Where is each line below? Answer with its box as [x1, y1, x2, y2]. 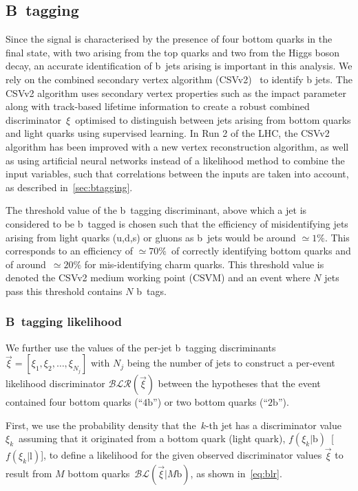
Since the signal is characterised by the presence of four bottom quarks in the [6, 32, 333, 46]
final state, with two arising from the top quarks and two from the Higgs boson [6, 45, 340, 59]
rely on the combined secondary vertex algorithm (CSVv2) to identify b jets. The [6, 72, 352, 86]
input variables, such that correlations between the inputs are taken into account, [6, 166, 349, 181]
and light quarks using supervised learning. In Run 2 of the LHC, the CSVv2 [6, 126, 330, 140]
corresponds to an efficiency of [6, 243, 133, 258]
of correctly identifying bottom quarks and [171, 243, 351, 258]
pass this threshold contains [6, 283, 123, 298]
